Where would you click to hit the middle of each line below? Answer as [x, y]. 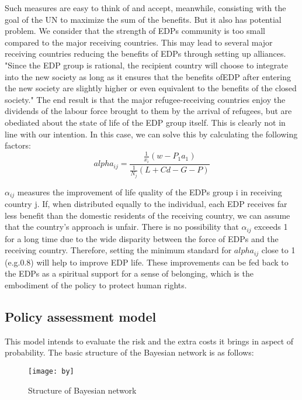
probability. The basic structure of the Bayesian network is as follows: [129, 352]
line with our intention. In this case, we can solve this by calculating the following [151, 134]
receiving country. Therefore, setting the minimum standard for [118, 250]
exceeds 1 [271, 227]
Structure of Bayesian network [82, 390]
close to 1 [278, 250]
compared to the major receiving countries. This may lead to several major [139, 42]
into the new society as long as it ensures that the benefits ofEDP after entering [148, 76]
